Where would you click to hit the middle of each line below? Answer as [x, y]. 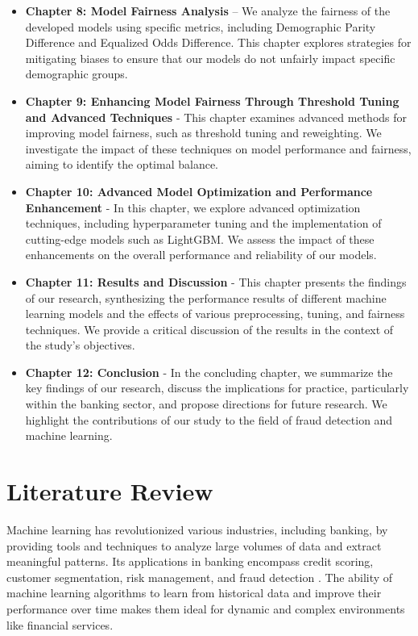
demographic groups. [77, 74]
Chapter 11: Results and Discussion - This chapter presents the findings [216, 281]
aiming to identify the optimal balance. [122, 164]
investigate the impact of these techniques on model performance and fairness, [218, 148]
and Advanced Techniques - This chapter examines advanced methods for [216, 117]
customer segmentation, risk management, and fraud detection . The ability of [200, 577]
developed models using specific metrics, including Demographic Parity [201, 26]
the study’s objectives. [80, 345]
